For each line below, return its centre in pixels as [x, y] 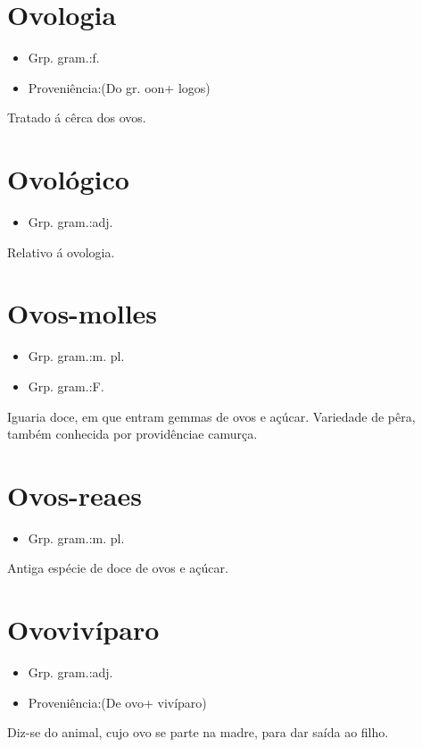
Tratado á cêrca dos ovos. [77, 118]
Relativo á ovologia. [61, 252]
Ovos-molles [83, 313]
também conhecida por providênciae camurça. [132, 434]
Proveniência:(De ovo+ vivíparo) [117, 702]
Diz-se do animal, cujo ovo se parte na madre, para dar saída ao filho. [198, 732]
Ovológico [68, 179]
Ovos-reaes [74, 495]
